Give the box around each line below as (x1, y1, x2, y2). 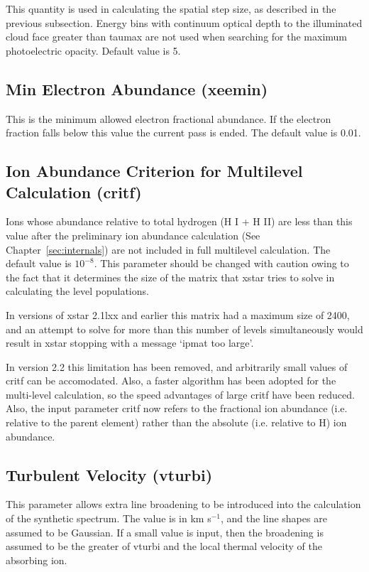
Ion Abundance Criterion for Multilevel (6, 160, 303, 182)
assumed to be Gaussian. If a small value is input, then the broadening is (6, 524, 324, 539)
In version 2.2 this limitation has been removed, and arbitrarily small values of (6, 359, 348, 374)
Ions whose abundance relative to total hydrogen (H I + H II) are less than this (6, 214, 353, 229)
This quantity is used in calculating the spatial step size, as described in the (6, 1, 336, 16)
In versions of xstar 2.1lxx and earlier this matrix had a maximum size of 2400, (6, 307, 350, 322)
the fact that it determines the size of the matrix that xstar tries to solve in (6, 269, 335, 284)
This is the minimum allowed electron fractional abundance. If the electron (6, 111, 331, 126)
